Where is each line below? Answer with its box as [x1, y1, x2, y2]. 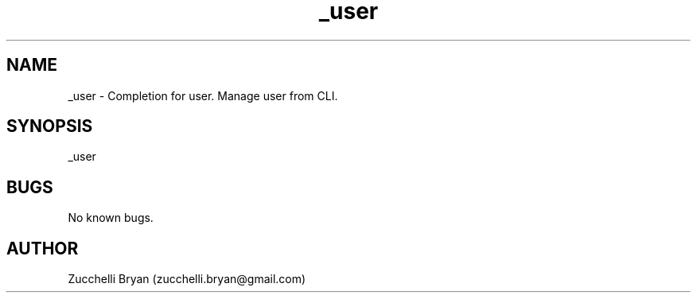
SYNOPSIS [6, 116, 93, 137]
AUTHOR [6, 238, 79, 258]
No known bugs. [68, 211, 154, 225]
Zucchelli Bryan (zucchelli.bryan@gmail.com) [68, 272, 306, 286]
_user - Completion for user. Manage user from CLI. [68, 88, 338, 103]
